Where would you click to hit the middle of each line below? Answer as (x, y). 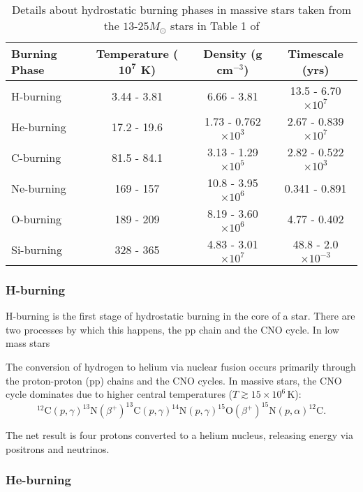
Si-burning (37, 249)
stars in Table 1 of (215, 25)
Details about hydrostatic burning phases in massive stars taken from (181, 9)
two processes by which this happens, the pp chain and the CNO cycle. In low (172, 329)
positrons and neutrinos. (58, 448)
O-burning (37, 218)
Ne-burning (39, 188)
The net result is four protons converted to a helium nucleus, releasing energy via (179, 435)
